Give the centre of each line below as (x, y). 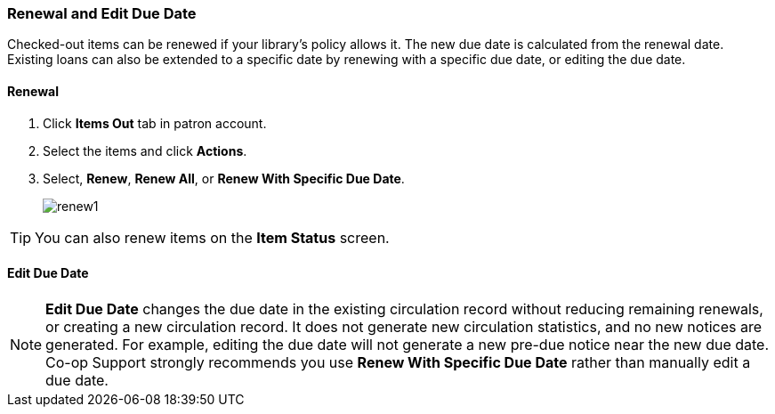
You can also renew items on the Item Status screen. (212, 237)
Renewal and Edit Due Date (102, 13)
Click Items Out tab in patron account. (155, 123)
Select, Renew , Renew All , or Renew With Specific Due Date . (224, 178)
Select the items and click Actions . (145, 150)
